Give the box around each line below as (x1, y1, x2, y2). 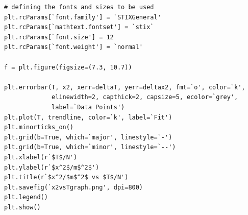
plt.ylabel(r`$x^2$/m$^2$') (4, 163, 100, 171)
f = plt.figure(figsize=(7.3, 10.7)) (4, 63, 132, 71)
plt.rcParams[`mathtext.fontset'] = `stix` (4, 23, 154, 31)
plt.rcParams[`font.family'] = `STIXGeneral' (4, 13, 161, 21)
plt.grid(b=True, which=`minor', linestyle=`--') (4, 144, 176, 151)
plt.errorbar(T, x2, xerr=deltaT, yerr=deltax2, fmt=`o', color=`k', (4, 83, 245, 91)
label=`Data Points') (52, 103, 125, 111)
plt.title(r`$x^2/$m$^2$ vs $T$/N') (4, 174, 129, 181)
